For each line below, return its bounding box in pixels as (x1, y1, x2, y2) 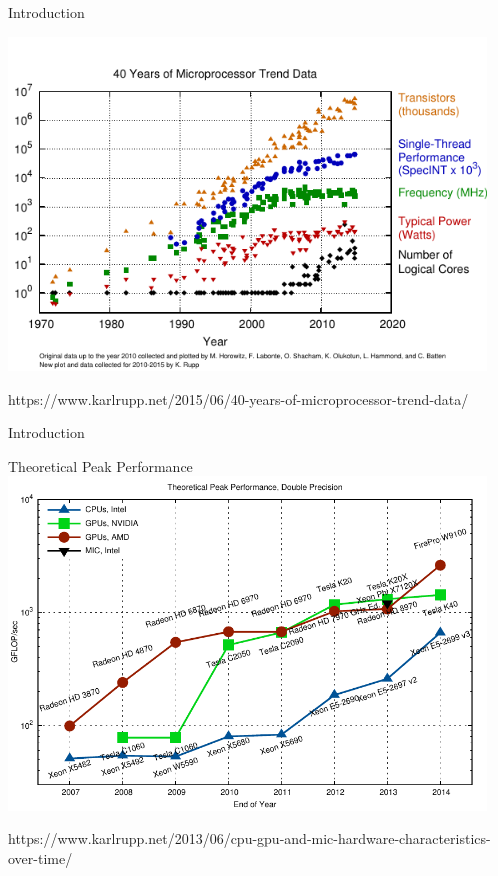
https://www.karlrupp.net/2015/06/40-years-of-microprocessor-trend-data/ (8, 388, 469, 409)
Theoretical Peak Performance (8, 455, 193, 476)
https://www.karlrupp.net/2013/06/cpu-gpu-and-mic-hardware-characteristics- (8, 828, 491, 849)
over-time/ (8, 848, 73, 869)
